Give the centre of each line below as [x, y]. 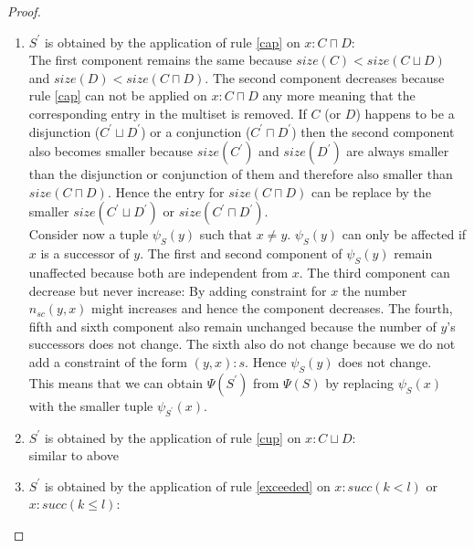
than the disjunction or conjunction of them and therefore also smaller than [241, 174]
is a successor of [85, 253]
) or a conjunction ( [196, 131]
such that [226, 234]
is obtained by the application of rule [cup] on [173, 437]
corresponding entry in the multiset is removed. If [168, 113]
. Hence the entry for [166, 191]
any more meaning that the [339, 95]
